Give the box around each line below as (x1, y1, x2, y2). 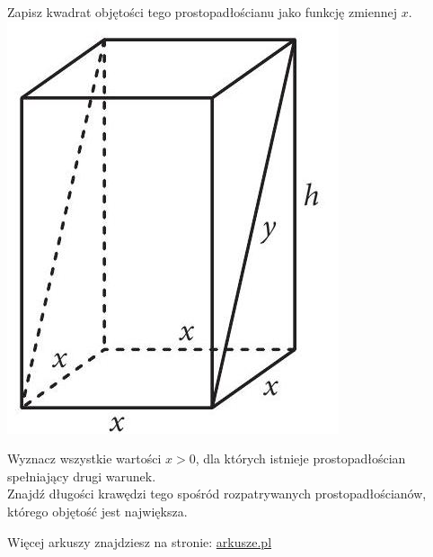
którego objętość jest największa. (7, 501, 188, 520)
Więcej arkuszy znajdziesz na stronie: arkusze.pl (7, 532, 272, 551)
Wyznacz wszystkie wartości (7, 449, 162, 468)
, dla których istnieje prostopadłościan (195, 449, 406, 468)
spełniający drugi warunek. (7, 466, 156, 485)
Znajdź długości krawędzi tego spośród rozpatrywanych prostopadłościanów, (7, 484, 427, 503)
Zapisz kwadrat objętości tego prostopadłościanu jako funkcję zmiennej (7, 3, 398, 21)
